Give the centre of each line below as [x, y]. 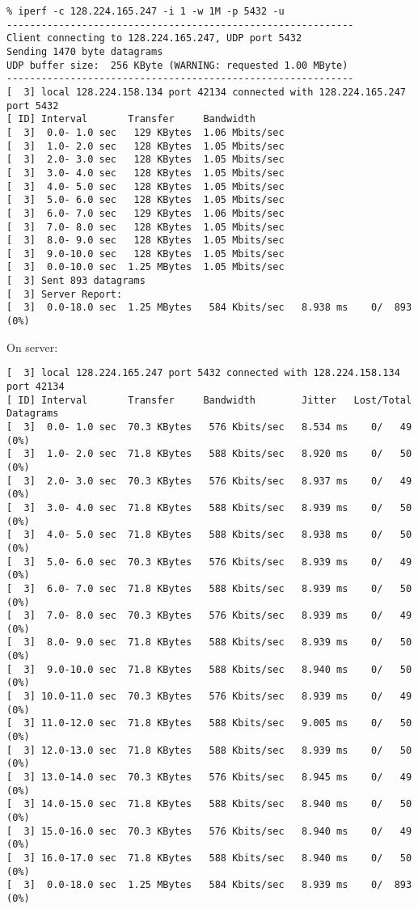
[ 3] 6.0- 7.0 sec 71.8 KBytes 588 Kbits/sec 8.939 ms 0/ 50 [209, 588]
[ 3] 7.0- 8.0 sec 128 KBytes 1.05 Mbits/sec [146, 227]
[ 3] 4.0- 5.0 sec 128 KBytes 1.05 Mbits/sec [146, 186]
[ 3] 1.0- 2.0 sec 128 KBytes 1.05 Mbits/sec [146, 146]
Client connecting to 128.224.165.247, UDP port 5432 [154, 38]
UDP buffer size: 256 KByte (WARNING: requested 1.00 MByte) [177, 65]
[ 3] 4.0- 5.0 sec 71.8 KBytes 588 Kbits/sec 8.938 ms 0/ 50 [209, 535]
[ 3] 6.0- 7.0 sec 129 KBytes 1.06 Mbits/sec [146, 213]
